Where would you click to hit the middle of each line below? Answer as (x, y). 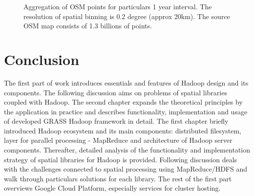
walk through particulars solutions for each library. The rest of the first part (118, 178)
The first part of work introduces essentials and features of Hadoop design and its (126, 82)
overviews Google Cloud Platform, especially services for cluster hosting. (112, 188)
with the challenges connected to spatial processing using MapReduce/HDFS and (126, 169)
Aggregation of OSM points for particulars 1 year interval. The (118, 6)
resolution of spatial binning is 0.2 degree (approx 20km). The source (127, 16)
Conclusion (42, 59)
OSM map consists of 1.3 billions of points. (88, 26)
